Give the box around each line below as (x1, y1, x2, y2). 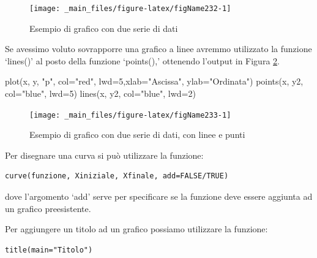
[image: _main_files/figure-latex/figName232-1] (29, 4, 231, 13)
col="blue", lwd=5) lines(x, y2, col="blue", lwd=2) (5, 87, 196, 100)
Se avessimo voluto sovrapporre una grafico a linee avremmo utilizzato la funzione (5, 42, 312, 55)
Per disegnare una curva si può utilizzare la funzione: (5, 148, 204, 161)
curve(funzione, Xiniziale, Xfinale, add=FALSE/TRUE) (5, 172, 229, 181)
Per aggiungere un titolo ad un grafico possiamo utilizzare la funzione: (5, 222, 268, 235)
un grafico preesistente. (5, 202, 91, 214)
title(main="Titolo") (5, 245, 93, 254)
